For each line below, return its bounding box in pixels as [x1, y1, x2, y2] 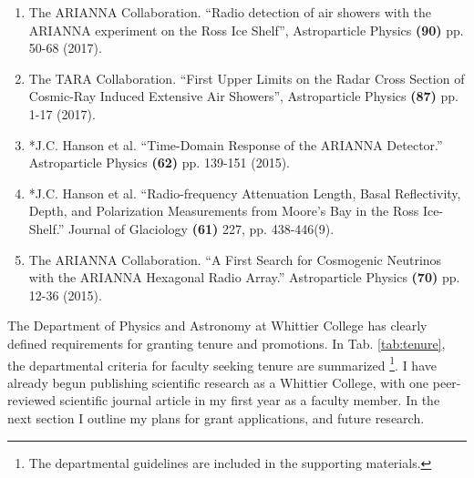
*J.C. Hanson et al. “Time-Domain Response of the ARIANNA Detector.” [28, 135, 443, 154]
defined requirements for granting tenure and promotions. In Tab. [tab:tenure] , [7, 333, 446, 352]
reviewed [7, 391, 56, 410]
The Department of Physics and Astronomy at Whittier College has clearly [7, 316, 428, 335]
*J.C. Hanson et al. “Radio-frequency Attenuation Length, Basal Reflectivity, [28, 183, 461, 202]
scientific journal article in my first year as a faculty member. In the [59, 391, 440, 410]
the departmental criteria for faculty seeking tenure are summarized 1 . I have [7, 352, 437, 374]
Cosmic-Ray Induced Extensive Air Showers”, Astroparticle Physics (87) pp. [28, 86, 459, 106]
